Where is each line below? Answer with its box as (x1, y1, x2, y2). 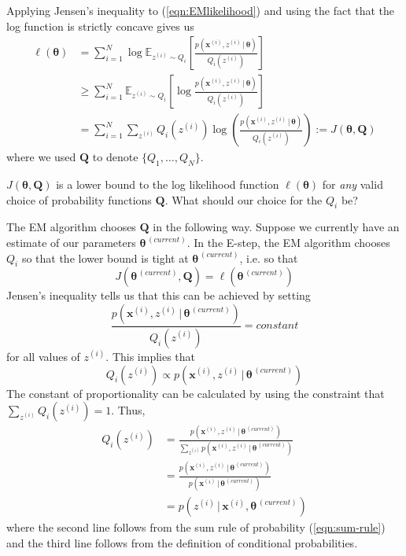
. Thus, (111, 402, 146, 418)
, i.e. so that (239, 249, 298, 266)
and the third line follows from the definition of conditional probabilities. (6, 535, 358, 551)
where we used (6, 149, 76, 165)
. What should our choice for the (164, 191, 323, 208)
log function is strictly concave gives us (6, 17, 194, 34)
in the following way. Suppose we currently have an (153, 219, 400, 235)
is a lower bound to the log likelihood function (56, 176, 279, 193)
